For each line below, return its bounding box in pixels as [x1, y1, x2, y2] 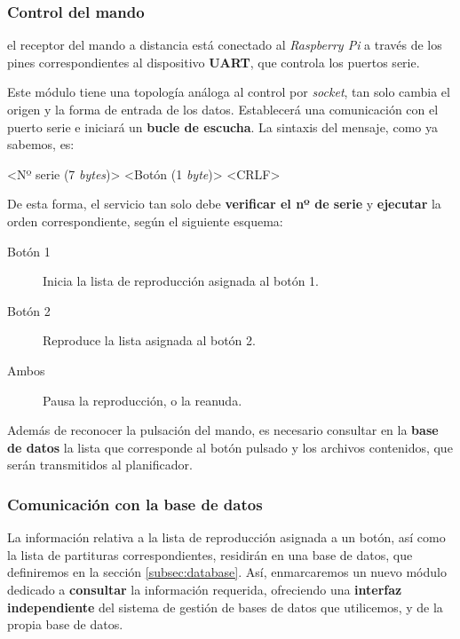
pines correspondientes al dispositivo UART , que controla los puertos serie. [7, 52, 420, 71]
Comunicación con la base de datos [7, 493, 263, 515]
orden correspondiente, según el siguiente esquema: [7, 211, 283, 230]
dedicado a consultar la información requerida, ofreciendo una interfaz [7, 580, 402, 598]
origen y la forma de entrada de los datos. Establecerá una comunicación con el [7, 100, 439, 118]
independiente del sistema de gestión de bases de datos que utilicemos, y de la [7, 597, 443, 616]
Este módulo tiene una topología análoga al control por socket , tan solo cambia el [7, 83, 450, 101]
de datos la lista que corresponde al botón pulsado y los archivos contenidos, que [7, 438, 453, 456]
